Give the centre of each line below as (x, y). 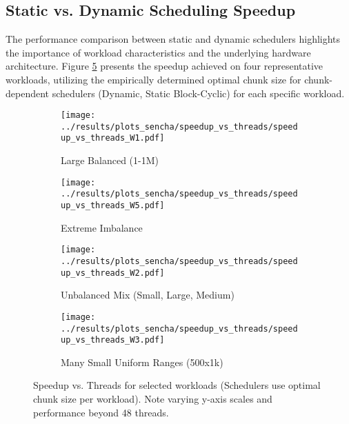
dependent (28, 93)
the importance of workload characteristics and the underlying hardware (158, 52)
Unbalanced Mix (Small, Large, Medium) (148, 295)
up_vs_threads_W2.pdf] (113, 273)
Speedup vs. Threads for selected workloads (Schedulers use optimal (177, 385)
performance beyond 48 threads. (101, 412)
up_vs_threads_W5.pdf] (113, 206)
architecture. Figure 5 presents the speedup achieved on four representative (164, 66)
